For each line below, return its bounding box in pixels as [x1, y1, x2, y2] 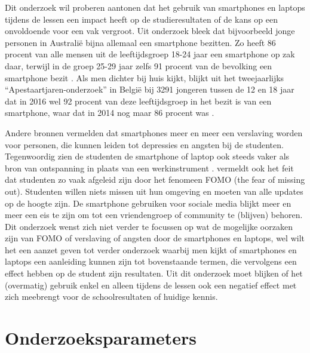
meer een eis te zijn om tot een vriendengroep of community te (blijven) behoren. [5, 208, 303, 221]
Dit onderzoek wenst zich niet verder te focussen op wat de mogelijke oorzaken [5, 220, 293, 232]
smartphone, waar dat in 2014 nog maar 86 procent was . [5, 106, 214, 119]
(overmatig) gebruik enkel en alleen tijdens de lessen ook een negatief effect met [5, 278, 297, 291]
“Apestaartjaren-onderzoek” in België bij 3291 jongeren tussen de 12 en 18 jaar [5, 83, 294, 96]
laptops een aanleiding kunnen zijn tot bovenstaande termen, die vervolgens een [5, 255, 297, 268]
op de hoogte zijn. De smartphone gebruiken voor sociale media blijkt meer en [5, 197, 291, 209]
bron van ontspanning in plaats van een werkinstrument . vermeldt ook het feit [5, 161, 294, 174]
